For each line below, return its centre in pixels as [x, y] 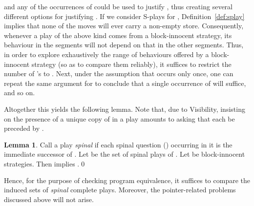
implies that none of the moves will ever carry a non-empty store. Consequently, [124, 26]
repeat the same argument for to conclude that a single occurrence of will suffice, [125, 83]
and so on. [20, 93]
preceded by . [24, 128]
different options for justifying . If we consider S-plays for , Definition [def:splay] [124, 16]
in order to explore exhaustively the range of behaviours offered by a [106, 54]
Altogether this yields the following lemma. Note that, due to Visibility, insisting [125, 109]
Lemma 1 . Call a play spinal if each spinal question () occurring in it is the [118, 144]
